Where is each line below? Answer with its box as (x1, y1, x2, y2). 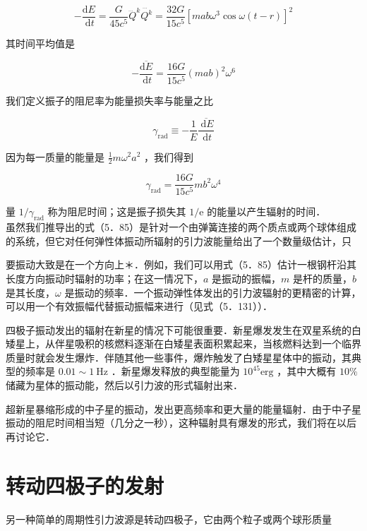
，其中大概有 (277, 364, 337, 378)
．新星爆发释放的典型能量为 (111, 364, 240, 378)
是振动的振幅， (212, 270, 282, 285)
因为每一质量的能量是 (6, 149, 104, 164)
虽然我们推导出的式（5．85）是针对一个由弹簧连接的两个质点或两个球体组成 (6, 220, 356, 234)
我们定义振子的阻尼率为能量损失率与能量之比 (6, 93, 213, 107)
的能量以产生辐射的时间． (207, 204, 326, 219)
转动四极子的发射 (6, 470, 164, 499)
